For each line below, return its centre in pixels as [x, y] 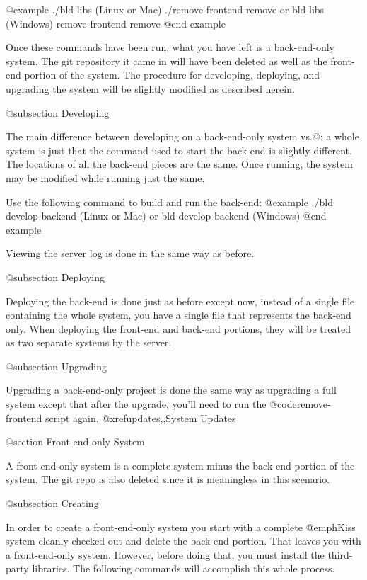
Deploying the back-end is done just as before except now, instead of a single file [180, 301]
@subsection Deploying [55, 277]
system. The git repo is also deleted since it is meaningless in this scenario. [168, 479]
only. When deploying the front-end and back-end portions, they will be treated [178, 328]
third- [340, 554]
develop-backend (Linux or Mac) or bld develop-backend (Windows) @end [166, 216]
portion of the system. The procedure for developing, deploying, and [172, 75]
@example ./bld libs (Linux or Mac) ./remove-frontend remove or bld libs [165, 9]
